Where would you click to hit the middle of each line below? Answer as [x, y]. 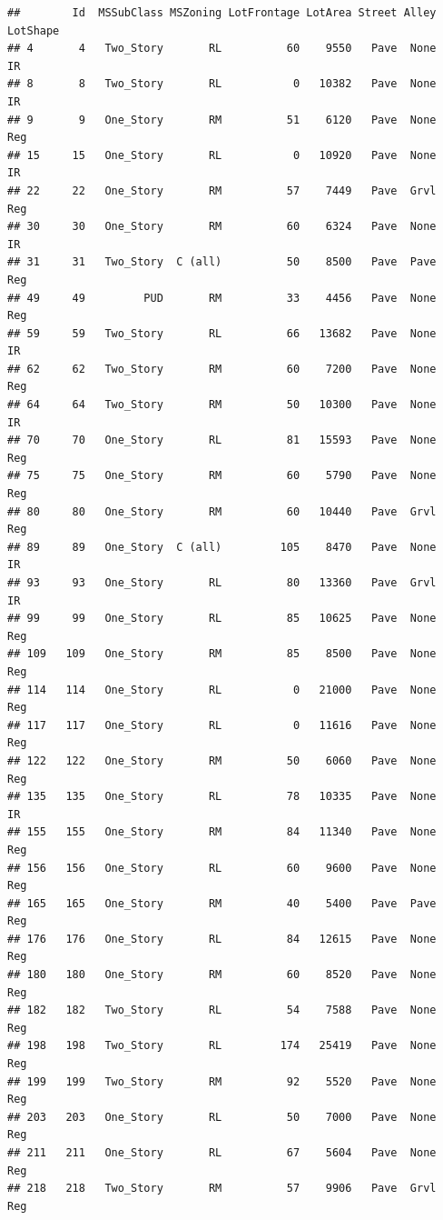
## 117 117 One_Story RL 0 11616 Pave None [222, 725]
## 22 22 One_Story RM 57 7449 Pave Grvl [222, 190]
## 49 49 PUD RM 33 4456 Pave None [222, 298]
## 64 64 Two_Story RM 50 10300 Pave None [222, 405]
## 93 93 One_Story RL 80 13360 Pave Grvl [222, 583]
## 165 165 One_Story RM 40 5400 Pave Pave [222, 903]
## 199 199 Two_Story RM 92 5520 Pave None [222, 1081]
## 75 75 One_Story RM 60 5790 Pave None [222, 476]
